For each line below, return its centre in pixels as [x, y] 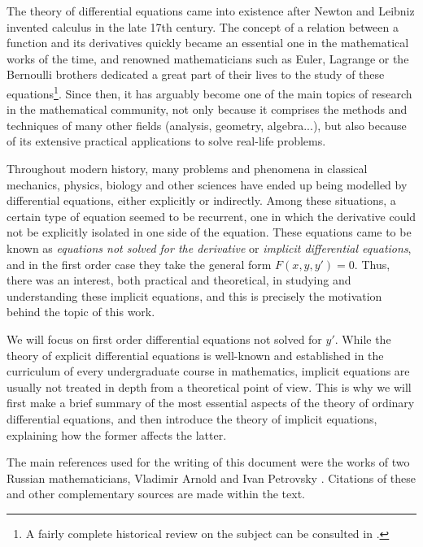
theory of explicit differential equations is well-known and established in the [195, 355]
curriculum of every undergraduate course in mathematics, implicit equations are [208, 371]
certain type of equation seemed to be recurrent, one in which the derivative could [211, 216]
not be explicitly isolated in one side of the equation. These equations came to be [209, 232]
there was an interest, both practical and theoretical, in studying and [179, 280]
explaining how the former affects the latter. [117, 434]
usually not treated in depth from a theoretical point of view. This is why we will [209, 386]
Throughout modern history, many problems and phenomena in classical [187, 168]
